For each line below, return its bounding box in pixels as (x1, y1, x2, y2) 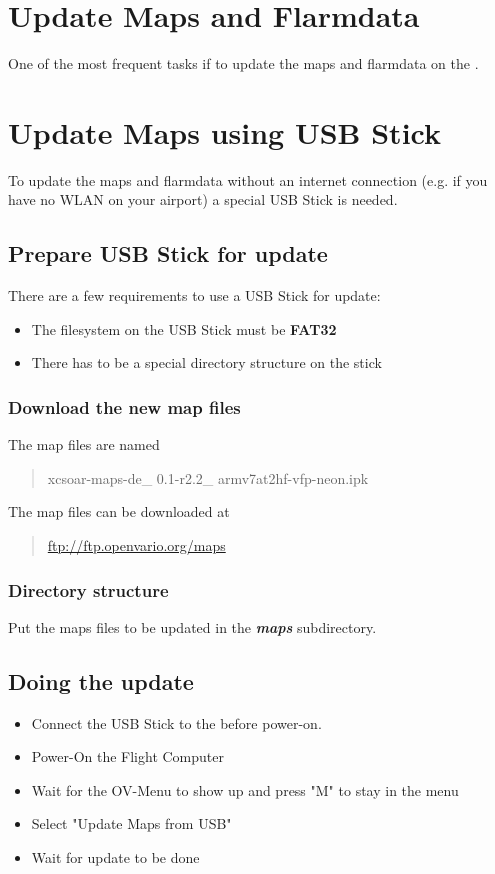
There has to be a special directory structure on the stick (31, 352, 382, 373)
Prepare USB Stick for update (8, 238, 328, 269)
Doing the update (8, 665, 194, 696)
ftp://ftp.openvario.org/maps (47, 535, 226, 556)
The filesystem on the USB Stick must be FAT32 (31, 318, 337, 339)
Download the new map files (8, 394, 241, 419)
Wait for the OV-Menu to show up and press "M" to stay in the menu (31, 779, 459, 800)
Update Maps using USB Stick (8, 111, 441, 152)
